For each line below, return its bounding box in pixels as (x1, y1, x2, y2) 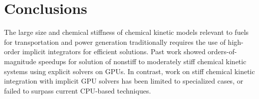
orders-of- (208, 46, 237, 57)
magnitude (4, 56, 36, 66)
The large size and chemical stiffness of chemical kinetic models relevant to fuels (4, 27, 249, 37)
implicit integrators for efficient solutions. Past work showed (22, 46, 206, 57)
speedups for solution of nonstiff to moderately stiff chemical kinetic (38, 56, 247, 66)
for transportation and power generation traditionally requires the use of (4, 36, 226, 47)
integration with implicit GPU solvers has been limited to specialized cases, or (4, 76, 244, 86)
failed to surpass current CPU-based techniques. (4, 85, 151, 96)
